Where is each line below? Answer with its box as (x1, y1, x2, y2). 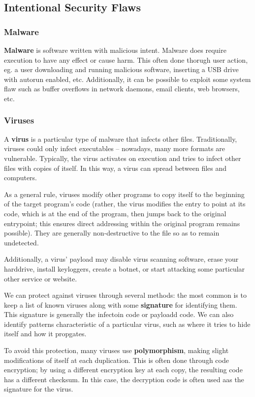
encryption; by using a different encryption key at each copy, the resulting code (4, 364, 243, 375)
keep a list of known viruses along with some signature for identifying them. (4, 299, 237, 310)
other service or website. (4, 273, 77, 283)
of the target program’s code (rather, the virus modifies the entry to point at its (4, 198, 246, 209)
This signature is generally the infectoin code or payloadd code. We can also (4, 309, 234, 319)
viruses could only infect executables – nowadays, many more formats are (4, 143, 225, 154)
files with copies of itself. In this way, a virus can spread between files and (4, 162, 227, 173)
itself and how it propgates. (4, 328, 87, 339)
